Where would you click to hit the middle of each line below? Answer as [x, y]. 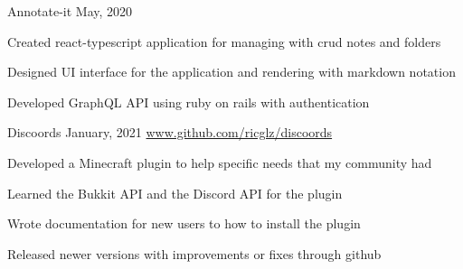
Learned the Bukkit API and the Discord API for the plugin [175, 193]
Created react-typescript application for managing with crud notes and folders [224, 41]
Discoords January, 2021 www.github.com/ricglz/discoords [170, 132]
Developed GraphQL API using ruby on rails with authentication [189, 102]
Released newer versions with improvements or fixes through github [194, 253]
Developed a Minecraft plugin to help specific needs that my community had [220, 162]
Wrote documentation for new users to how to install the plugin [184, 223]
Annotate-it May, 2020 [70, 11]
